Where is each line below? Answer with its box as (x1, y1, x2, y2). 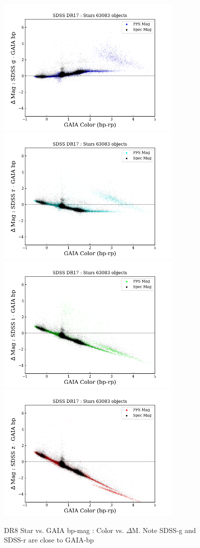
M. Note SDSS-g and (132, 524, 196, 535)
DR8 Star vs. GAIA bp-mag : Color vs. (4, 524, 124, 535)
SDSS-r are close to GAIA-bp (4, 534, 94, 545)
